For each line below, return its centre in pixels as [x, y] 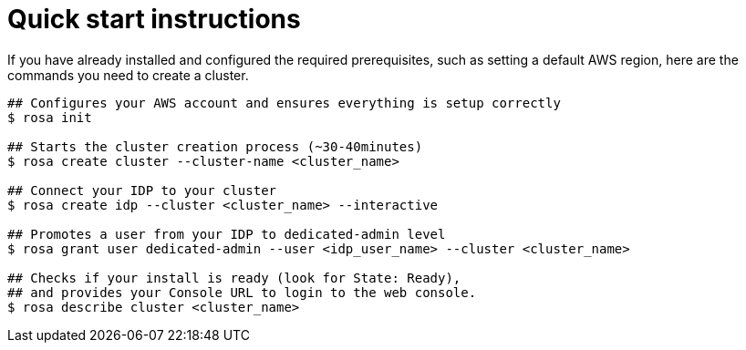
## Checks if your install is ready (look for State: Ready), [234, 278]
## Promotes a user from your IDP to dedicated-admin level [227, 234]
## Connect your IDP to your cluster [142, 190]
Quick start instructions [154, 19]
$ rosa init [50, 117]
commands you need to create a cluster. [128, 75]
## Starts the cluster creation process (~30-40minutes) [215, 146]
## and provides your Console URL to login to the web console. [242, 292]
